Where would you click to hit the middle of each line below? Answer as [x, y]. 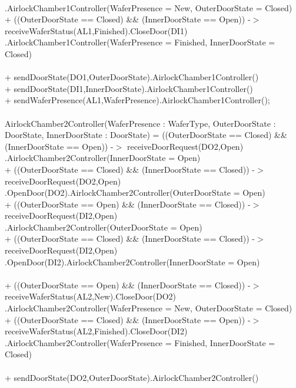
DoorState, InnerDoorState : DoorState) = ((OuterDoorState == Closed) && [146, 135]
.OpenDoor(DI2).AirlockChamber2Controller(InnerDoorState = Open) [132, 262]
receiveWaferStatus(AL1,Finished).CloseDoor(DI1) [96, 30]
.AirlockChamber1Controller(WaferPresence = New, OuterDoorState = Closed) [149, 7]
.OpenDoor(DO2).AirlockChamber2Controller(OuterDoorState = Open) [135, 193]
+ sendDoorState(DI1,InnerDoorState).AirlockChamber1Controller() [129, 88]
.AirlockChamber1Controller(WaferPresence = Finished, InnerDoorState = [140, 42]
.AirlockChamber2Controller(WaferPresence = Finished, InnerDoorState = [140, 342]
